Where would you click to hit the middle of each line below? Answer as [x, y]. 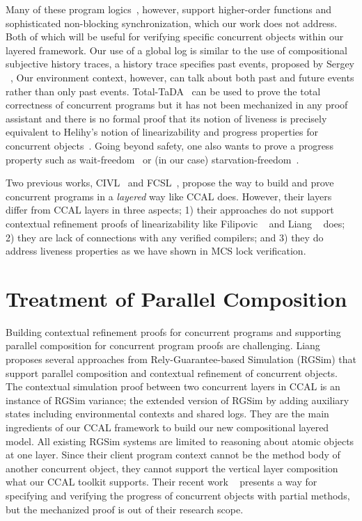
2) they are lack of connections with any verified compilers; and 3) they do [165, 237]
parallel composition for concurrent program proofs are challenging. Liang [163, 345]
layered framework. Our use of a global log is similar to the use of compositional [176, 50]
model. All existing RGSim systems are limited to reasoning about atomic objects [180, 441]
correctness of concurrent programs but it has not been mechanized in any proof [177, 105]
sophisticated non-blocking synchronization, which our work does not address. [172, 23]
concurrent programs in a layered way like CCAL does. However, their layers [169, 196]
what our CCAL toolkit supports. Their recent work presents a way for [162, 482]
